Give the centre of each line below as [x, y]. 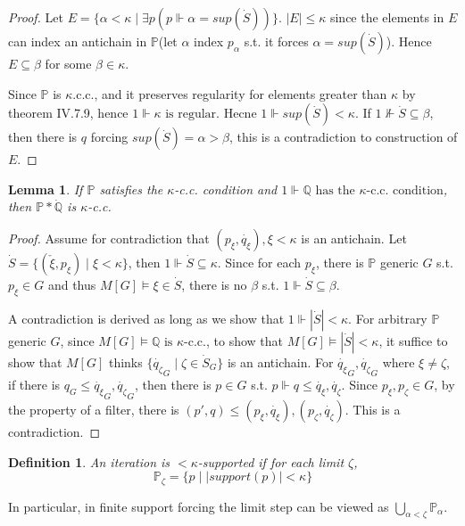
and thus [72, 284]
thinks [125, 362]
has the [335, 190]
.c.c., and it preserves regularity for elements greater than [230, 93]
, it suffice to [413, 340]
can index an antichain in [78, 41]
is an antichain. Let [354, 238]
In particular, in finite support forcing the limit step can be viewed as [199, 506]
